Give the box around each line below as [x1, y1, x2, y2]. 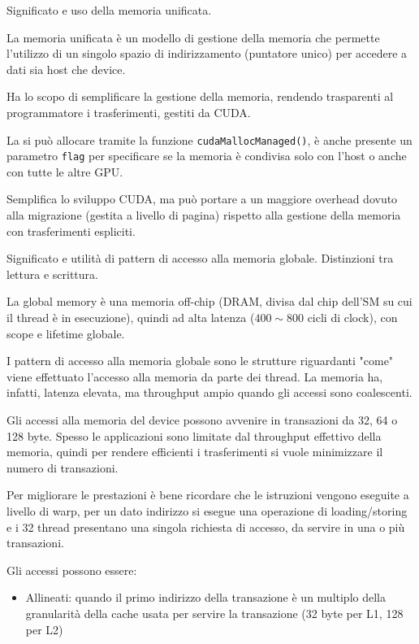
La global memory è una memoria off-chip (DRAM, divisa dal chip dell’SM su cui [6, 293, 413, 310]
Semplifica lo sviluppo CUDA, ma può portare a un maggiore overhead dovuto [6, 190, 398, 207]
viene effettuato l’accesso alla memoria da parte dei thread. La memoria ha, [6, 368, 383, 385]
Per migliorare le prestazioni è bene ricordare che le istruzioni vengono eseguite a [6, 486, 409, 503]
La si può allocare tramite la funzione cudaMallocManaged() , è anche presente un [6, 131, 413, 148]
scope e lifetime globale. [6, 324, 125, 342]
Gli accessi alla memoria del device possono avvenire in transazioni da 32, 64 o [6, 411, 398, 428]
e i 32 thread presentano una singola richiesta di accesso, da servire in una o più [6, 518, 405, 535]
